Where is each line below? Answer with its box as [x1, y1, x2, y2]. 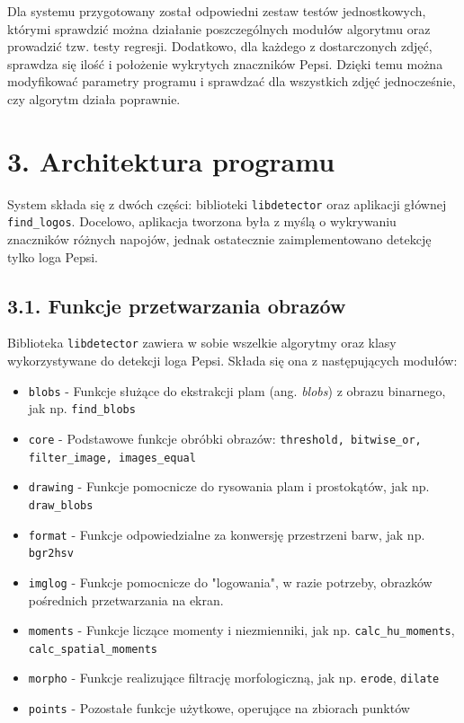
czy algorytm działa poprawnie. [7, 89, 181, 108]
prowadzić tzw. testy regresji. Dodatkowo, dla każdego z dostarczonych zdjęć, [7, 37, 433, 56]
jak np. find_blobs [28, 399, 136, 418]
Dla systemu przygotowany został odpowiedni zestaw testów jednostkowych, [7, 2, 426, 20]
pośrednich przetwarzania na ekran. [28, 590, 224, 609]
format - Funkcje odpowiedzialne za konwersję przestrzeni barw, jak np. [28, 525, 425, 543]
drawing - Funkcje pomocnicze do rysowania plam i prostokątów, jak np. [28, 477, 430, 496]
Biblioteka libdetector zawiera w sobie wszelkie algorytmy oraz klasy [7, 333, 397, 352]
